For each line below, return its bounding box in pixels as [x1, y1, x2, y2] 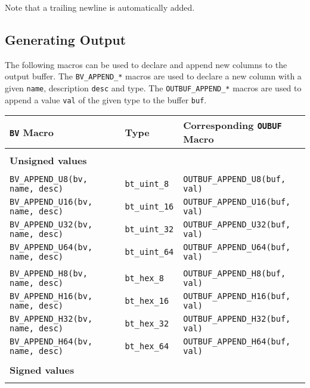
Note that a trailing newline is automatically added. [5, 1, 195, 13]
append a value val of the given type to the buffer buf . [5, 93, 207, 106]
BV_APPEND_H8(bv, [10, 269, 88, 279]
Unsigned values [10, 153, 87, 168]
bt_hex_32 [125, 319, 169, 329]
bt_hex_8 [125, 273, 164, 284]
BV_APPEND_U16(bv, [10, 197, 93, 207]
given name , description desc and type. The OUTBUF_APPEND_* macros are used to [5, 82, 302, 94]
